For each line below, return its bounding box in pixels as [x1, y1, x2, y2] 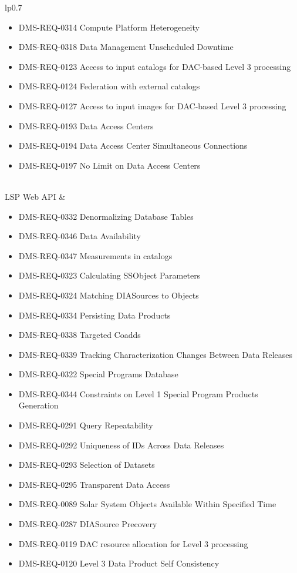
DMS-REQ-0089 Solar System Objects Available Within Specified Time [18, 498, 276, 510]
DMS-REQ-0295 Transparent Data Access [18, 478, 170, 490]
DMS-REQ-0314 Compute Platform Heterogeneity [18, 21, 200, 33]
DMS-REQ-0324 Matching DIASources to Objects [18, 289, 199, 301]
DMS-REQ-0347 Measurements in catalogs [18, 249, 173, 262]
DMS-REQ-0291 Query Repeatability [18, 419, 153, 431]
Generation [18, 399, 59, 411]
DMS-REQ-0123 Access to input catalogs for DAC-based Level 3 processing [18, 60, 291, 72]
